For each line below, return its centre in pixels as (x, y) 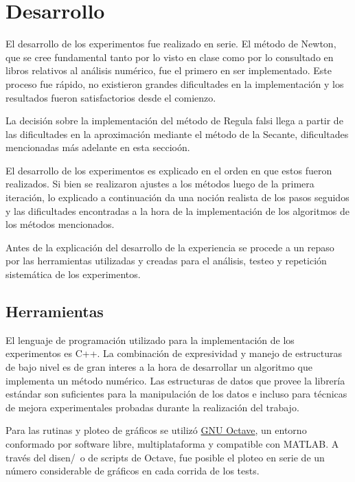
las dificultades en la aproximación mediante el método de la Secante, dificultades (177, 134)
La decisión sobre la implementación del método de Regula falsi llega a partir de (174, 120)
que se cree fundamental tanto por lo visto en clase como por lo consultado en (170, 57)
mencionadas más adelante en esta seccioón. (98, 147)
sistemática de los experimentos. (73, 274)
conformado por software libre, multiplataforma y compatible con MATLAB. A (172, 443)
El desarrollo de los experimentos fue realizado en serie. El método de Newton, (171, 44)
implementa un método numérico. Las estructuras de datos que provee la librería (175, 380)
